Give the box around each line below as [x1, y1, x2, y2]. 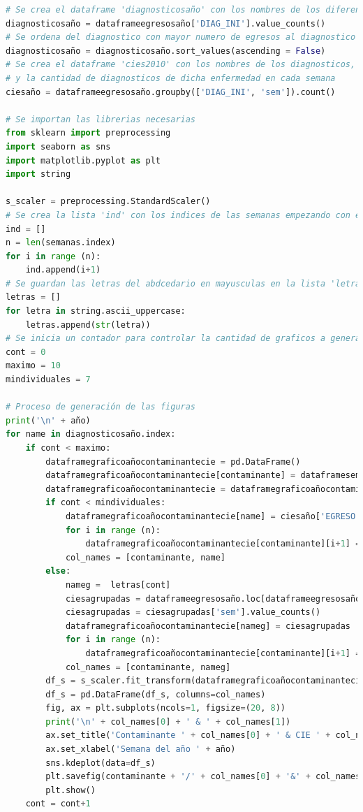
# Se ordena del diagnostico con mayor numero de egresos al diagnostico [6, 32, 356, 43]
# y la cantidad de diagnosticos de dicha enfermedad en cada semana [6, 73, 336, 83]
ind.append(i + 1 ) [25, 265, 101, 275]
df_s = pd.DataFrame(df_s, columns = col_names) [45, 689, 266, 699]
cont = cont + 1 [25, 799, 91, 809]
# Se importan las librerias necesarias [6, 114, 196, 124]
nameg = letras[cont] [65, 579, 171, 590]
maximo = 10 [6, 361, 61, 371]
